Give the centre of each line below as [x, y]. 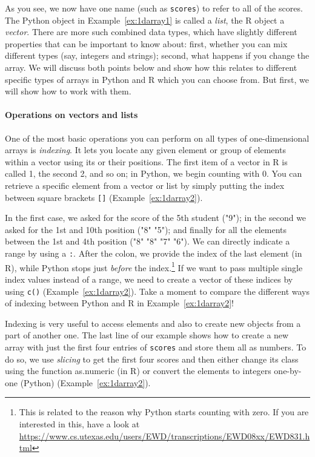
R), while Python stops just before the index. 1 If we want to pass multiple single [154, 266]
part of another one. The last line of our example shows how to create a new [147, 335]
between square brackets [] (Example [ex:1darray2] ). [104, 197]
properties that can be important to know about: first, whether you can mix [146, 43]
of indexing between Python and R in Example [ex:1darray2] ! [119, 303]
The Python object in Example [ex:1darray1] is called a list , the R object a [145, 20]
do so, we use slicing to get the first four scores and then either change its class [152, 359]
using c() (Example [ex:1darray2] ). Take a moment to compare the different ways [157, 291]
